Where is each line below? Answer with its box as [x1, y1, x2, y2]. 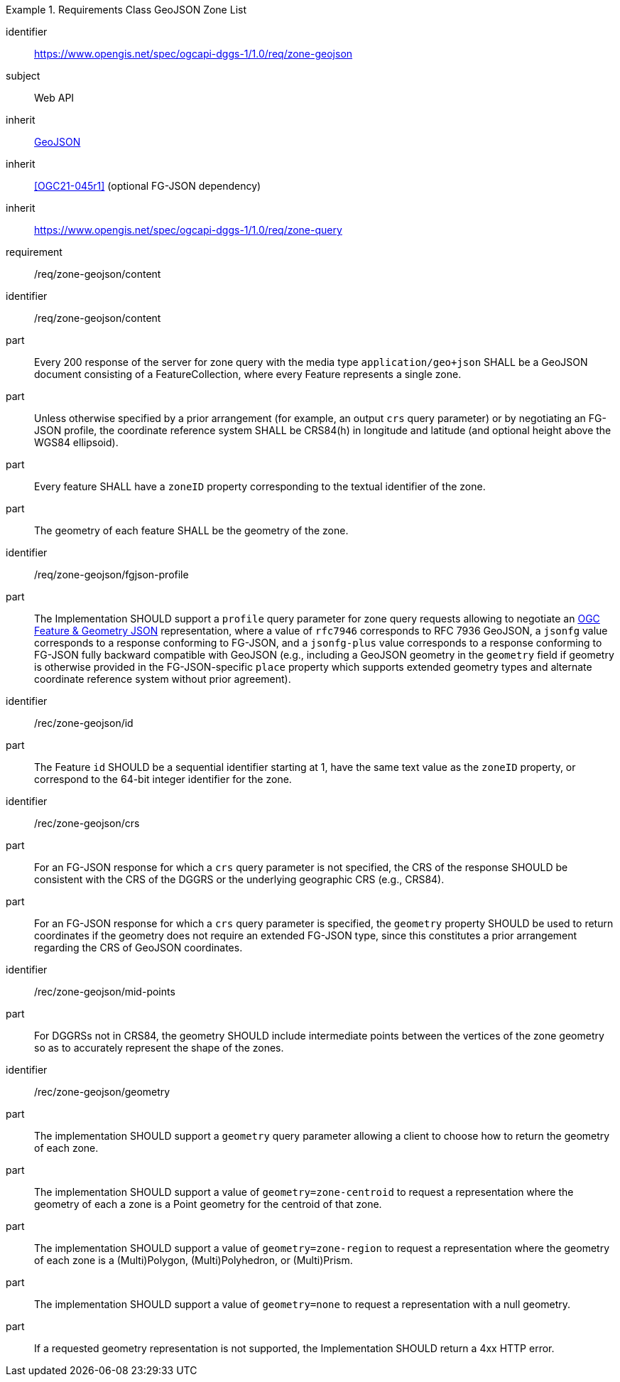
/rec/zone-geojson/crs [34, 817, 140, 829]
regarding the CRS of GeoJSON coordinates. [34, 941, 243, 954]
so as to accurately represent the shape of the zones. [34, 1042, 284, 1054]
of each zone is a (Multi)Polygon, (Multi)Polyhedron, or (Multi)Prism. [34, 1254, 353, 1266]
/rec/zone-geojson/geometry [34, 1086, 170, 1098]
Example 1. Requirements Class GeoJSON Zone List [6, 4, 246, 16]
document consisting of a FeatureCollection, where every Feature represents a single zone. [34, 368, 462, 380]
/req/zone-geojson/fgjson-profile [34, 568, 189, 581]
